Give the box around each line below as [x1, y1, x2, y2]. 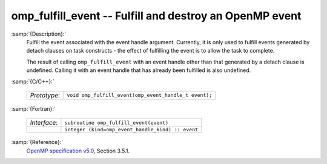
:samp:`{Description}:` [11, 30, 67, 38]
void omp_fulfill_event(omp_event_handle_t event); [67, 92, 213, 99]
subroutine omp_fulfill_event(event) [64, 119, 169, 126]
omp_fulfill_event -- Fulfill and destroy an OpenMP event [11, 9, 302, 22]
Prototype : [30, 91, 61, 99]
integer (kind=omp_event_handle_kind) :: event [64, 126, 199, 133]
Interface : [30, 119, 58, 127]
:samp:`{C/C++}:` [11, 77, 54, 85]
